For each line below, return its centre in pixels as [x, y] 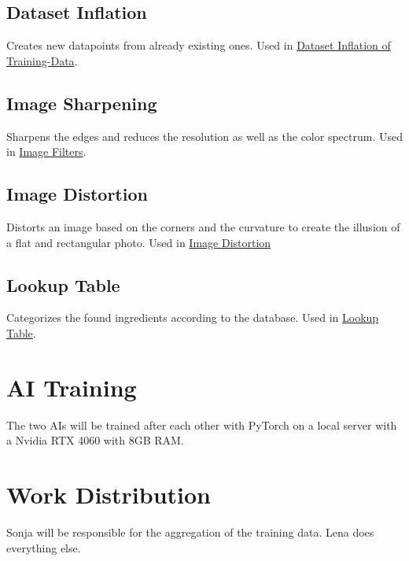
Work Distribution [109, 495]
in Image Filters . [46, 151]
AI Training [72, 387]
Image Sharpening [82, 103]
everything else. [44, 547]
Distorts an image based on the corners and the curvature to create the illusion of [203, 226]
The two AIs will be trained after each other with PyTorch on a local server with [202, 424]
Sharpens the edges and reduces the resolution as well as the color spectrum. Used [204, 136]
